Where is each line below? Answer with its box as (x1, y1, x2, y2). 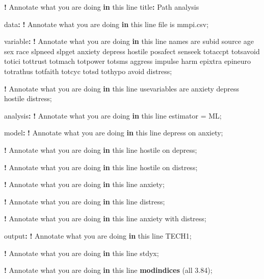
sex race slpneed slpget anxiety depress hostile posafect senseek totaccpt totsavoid (4, 45, 260, 56)
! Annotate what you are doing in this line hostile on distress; (4, 161, 198, 172)
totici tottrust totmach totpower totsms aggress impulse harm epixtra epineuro (4, 56, 251, 66)
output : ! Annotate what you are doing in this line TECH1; (4, 230, 192, 241)
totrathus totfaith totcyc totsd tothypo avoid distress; (4, 65, 172, 76)
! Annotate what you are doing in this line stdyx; (4, 247, 159, 258)
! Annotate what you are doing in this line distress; (4, 196, 165, 206)
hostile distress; (4, 93, 52, 104)
